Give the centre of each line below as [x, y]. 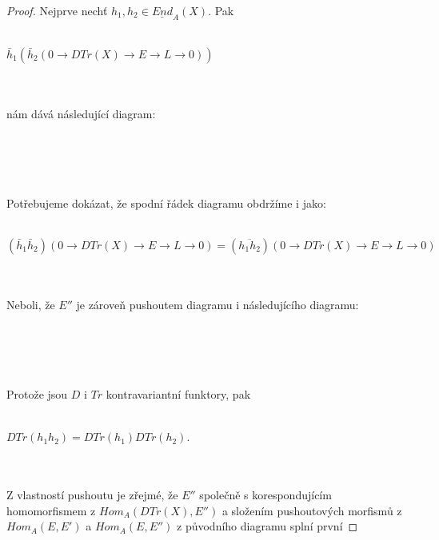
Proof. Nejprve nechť [57, 10]
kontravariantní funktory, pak [178, 394]
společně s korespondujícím [265, 495]
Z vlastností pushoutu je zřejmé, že [92, 495]
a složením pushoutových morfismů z [312, 510]
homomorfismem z [51, 510]
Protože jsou [37, 394]
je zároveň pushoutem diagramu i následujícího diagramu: [218, 305]
